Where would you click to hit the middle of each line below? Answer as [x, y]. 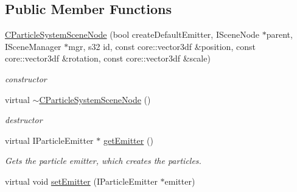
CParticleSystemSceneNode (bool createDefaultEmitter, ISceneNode [132, 34]
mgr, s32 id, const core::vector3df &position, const [162, 46]
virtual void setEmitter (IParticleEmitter [81, 181]
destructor [24, 120]
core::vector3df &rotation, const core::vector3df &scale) [108, 58]
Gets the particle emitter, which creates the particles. [103, 161]
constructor [26, 78]
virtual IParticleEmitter [49, 140]
